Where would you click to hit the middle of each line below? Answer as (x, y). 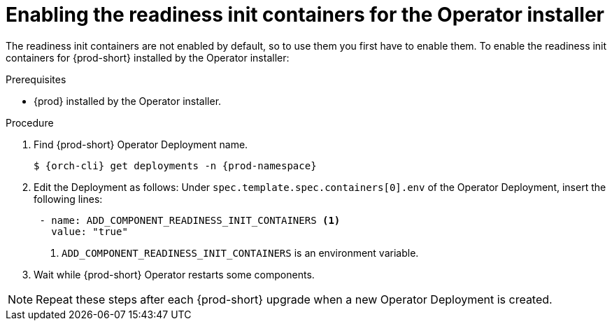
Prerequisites (36, 79)
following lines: (68, 199)
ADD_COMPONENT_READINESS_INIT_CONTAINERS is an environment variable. (240, 253)
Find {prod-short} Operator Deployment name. (141, 144)
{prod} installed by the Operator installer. (128, 101)
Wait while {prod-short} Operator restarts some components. (174, 274)
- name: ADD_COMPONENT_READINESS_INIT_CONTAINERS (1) (190, 220)
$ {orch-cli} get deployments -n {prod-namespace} (175, 165)
